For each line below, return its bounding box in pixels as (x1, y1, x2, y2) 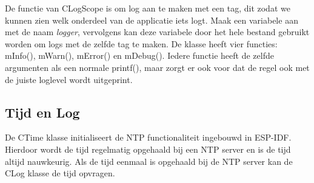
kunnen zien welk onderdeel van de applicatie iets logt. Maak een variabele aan (5, 13, 298, 26)
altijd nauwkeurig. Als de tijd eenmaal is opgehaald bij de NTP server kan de (5, 155, 293, 167)
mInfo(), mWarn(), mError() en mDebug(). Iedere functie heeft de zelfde (5, 49, 274, 62)
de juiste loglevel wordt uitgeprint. (5, 73, 133, 85)
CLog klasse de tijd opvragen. (5, 167, 115, 179)
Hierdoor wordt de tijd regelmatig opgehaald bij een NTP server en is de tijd (5, 142, 291, 155)
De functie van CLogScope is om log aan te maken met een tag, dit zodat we (5, 2, 290, 14)
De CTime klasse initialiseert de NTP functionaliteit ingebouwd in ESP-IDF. (5, 131, 292, 144)
